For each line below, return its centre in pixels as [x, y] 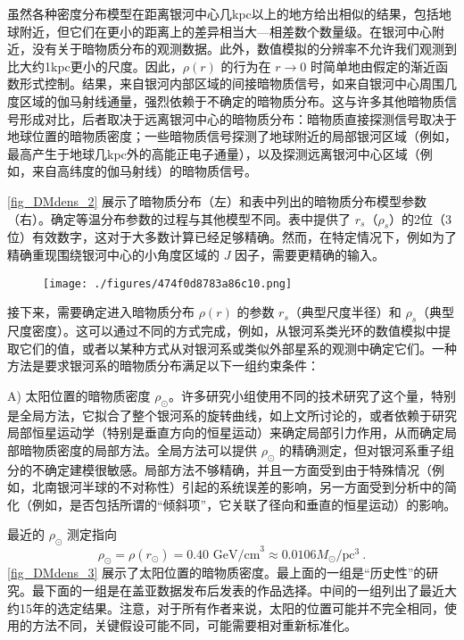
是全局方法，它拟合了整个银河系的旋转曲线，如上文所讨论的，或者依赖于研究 [232, 415]
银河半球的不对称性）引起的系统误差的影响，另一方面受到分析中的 [250, 487]
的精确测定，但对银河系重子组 [366, 449]
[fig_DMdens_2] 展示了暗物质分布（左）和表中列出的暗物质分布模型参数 [217, 200]
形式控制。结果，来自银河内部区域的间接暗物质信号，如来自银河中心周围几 [238, 83]
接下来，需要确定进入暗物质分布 [101, 312]
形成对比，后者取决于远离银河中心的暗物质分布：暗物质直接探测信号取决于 [238, 118]
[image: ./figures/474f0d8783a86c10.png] [168, 283]
